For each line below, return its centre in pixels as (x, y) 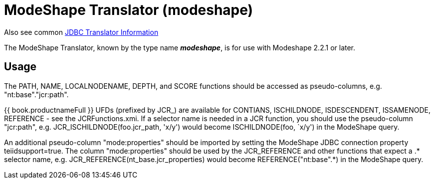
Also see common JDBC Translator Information (81, 32)
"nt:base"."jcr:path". (36, 94)
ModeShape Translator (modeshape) (129, 10)
